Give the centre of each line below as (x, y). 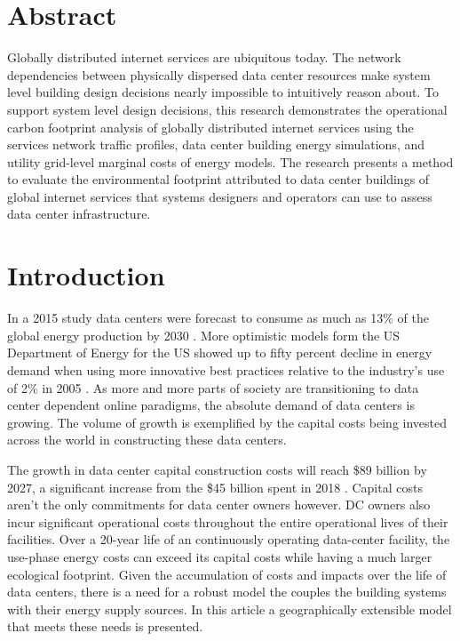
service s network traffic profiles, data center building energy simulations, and (216, 144)
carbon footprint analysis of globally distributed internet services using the (210, 127)
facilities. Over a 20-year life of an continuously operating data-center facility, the (229, 539)
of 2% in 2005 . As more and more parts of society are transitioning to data (213, 387)
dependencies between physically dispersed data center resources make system (219, 74)
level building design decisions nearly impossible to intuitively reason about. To (223, 92)
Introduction (86, 275)
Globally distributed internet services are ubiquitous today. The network (204, 57)
